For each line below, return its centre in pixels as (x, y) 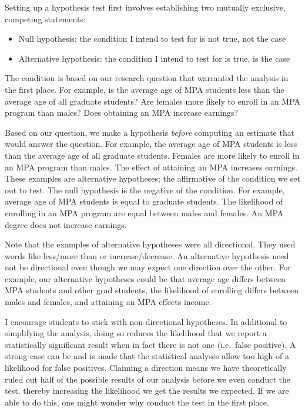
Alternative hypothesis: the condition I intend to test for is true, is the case (154, 58)
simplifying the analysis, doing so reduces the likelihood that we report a (136, 333)
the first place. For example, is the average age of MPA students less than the (145, 89)
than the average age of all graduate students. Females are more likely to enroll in (152, 155)
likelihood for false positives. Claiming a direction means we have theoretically (146, 368)
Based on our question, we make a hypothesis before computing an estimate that (150, 132)
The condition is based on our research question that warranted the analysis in (147, 78)
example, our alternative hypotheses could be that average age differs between (145, 278)
